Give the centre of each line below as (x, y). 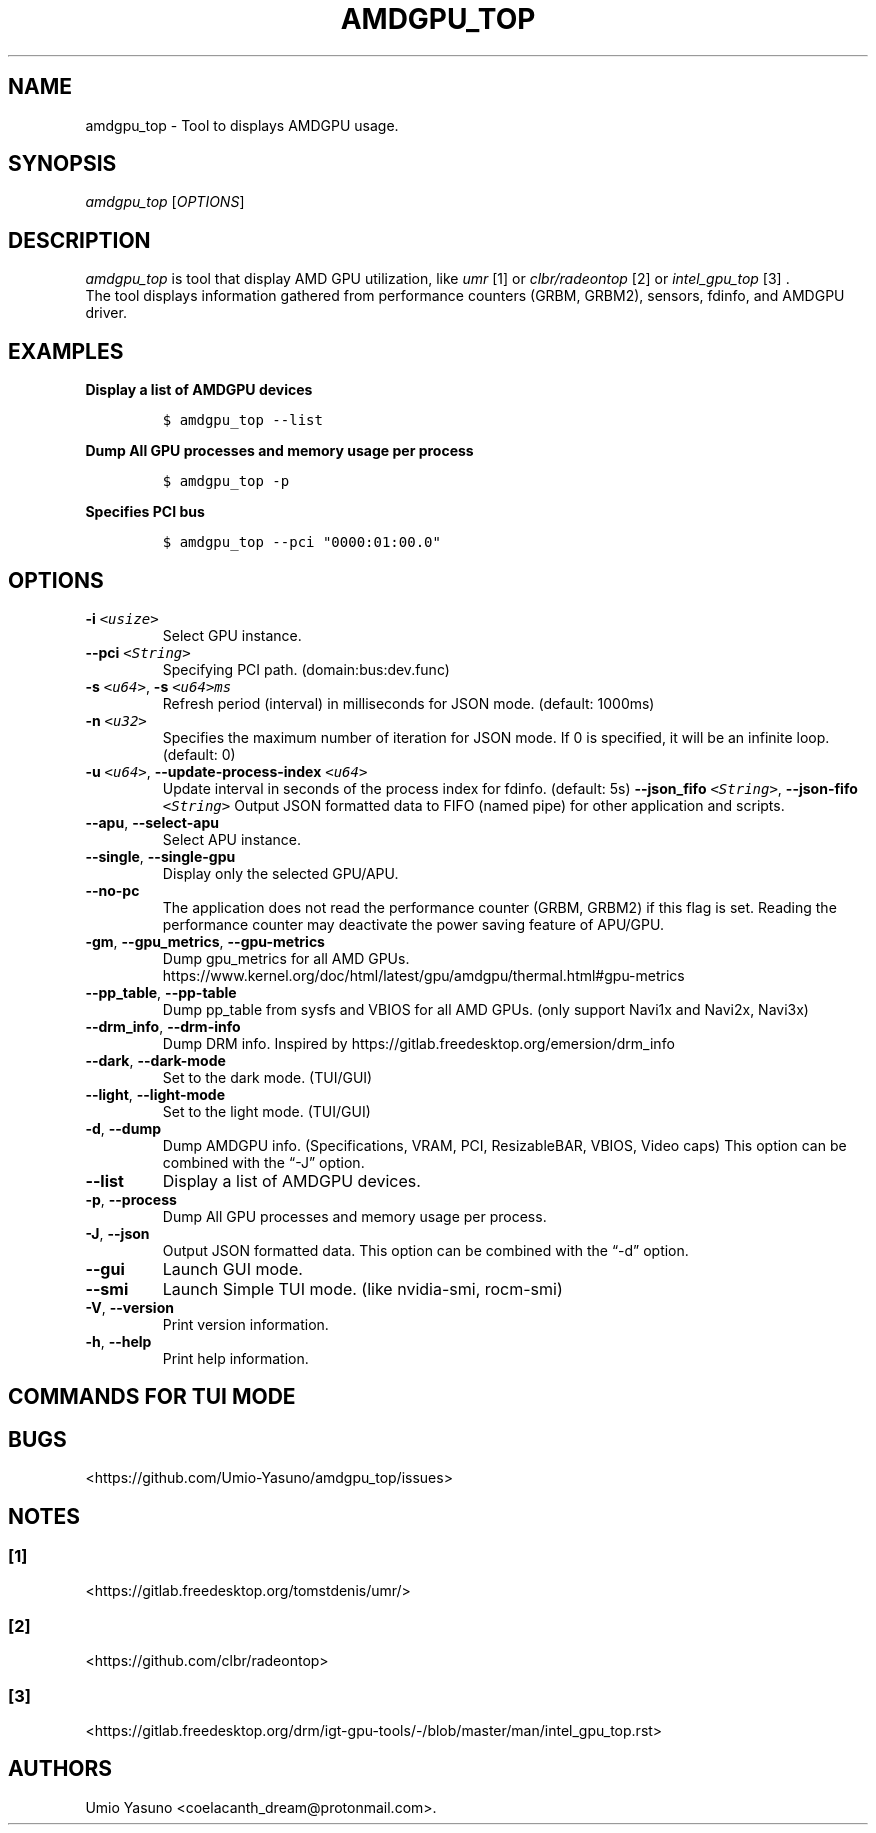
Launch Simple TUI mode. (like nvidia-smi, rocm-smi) (362, 1288)
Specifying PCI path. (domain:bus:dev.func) (306, 669)
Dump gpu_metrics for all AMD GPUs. (286, 958)
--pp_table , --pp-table (161, 992)
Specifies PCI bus (145, 512)
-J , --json (117, 1233)
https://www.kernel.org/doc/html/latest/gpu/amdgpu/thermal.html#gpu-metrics (423, 975)
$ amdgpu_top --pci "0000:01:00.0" (301, 542)
